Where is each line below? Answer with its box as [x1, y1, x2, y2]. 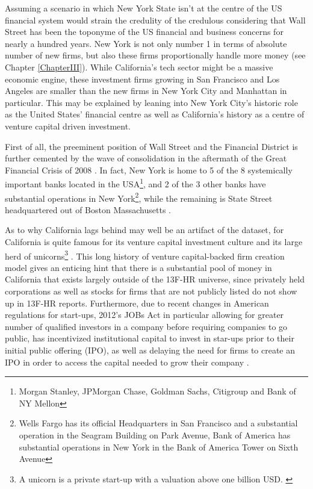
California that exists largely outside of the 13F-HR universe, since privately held [5, 273, 305, 285]
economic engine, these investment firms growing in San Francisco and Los [5, 72, 280, 85]
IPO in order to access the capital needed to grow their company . [5, 355, 249, 368]
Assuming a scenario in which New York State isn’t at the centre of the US [5, 2, 282, 14]
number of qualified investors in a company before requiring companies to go [5, 320, 288, 332]
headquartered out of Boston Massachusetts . [5, 203, 171, 216]
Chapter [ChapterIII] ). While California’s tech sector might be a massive [5, 60, 273, 73]
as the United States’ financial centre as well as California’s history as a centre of [5, 108, 305, 120]
